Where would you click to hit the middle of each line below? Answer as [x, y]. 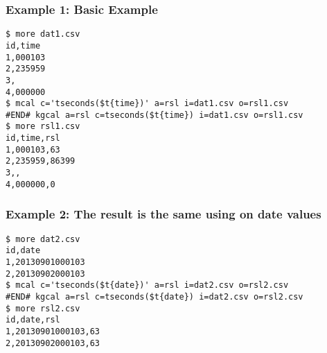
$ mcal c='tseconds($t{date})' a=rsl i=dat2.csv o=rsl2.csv [147, 285]
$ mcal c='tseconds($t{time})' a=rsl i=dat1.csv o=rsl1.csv [147, 104]
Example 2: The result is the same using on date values [163, 214]
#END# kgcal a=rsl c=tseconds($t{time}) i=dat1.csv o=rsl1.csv [154, 115]
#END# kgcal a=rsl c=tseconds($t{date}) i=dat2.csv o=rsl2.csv [154, 296]
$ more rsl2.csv [43, 308]
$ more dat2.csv [43, 239]
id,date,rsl [33, 320]
